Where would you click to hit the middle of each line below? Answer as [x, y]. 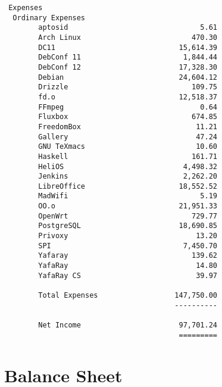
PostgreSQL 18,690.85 [128, 226]
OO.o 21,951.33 [128, 206]
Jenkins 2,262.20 [128, 177]
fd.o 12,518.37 [128, 97]
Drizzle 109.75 [128, 87]
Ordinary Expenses [49, 18]
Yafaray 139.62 [128, 256]
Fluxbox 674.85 [128, 117]
